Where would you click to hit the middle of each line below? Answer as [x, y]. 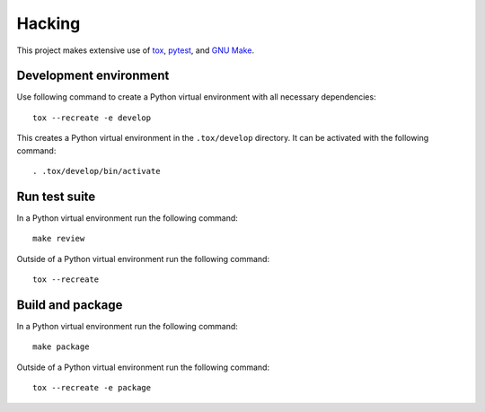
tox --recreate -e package [92, 388]
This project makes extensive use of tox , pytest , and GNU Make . [136, 50]
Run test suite [56, 196]
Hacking [48, 23]
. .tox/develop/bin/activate [97, 171]
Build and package [70, 305]
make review [59, 239]
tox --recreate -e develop [92, 118]
